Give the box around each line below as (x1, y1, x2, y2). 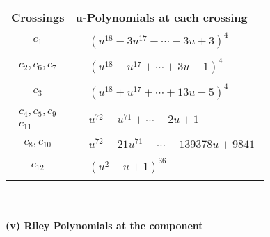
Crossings (11, 9, 65, 25)
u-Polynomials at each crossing (75, 9, 248, 25)
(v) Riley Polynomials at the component (6, 218, 203, 233)
